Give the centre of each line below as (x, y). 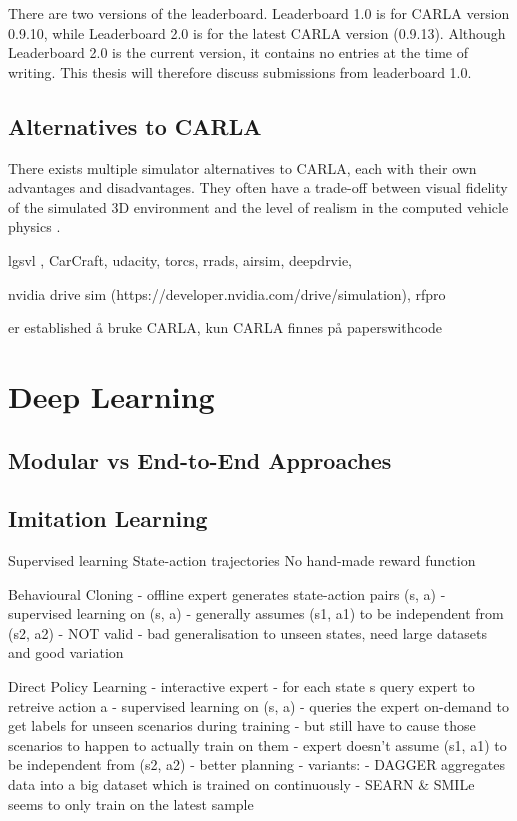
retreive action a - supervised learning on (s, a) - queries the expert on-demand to (259, 705)
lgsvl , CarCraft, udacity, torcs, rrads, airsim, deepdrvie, (180, 259)
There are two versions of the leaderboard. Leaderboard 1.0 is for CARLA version (259, 13)
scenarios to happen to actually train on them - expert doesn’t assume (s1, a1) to (257, 744)
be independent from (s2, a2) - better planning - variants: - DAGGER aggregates (256, 764)
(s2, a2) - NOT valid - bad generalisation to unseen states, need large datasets (247, 632)
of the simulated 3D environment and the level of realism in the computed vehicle (258, 206)
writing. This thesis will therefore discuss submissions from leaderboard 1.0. (240, 71)
